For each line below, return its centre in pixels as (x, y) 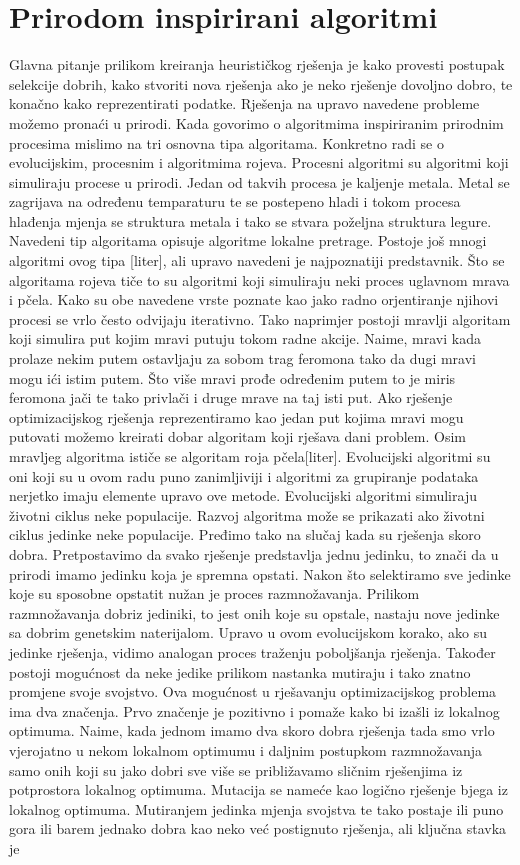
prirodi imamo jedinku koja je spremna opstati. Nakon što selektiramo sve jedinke (260, 573)
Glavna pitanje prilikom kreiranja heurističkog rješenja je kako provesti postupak (257, 64)
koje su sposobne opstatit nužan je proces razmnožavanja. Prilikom (214, 593)
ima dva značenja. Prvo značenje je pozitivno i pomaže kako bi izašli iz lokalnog (254, 710)
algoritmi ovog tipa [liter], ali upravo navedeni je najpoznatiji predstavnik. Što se (257, 260)
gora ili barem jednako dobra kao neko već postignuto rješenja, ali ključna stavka (258, 828)
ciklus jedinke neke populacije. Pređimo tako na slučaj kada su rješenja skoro (245, 534)
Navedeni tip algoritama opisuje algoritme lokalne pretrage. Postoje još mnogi (248, 240)
